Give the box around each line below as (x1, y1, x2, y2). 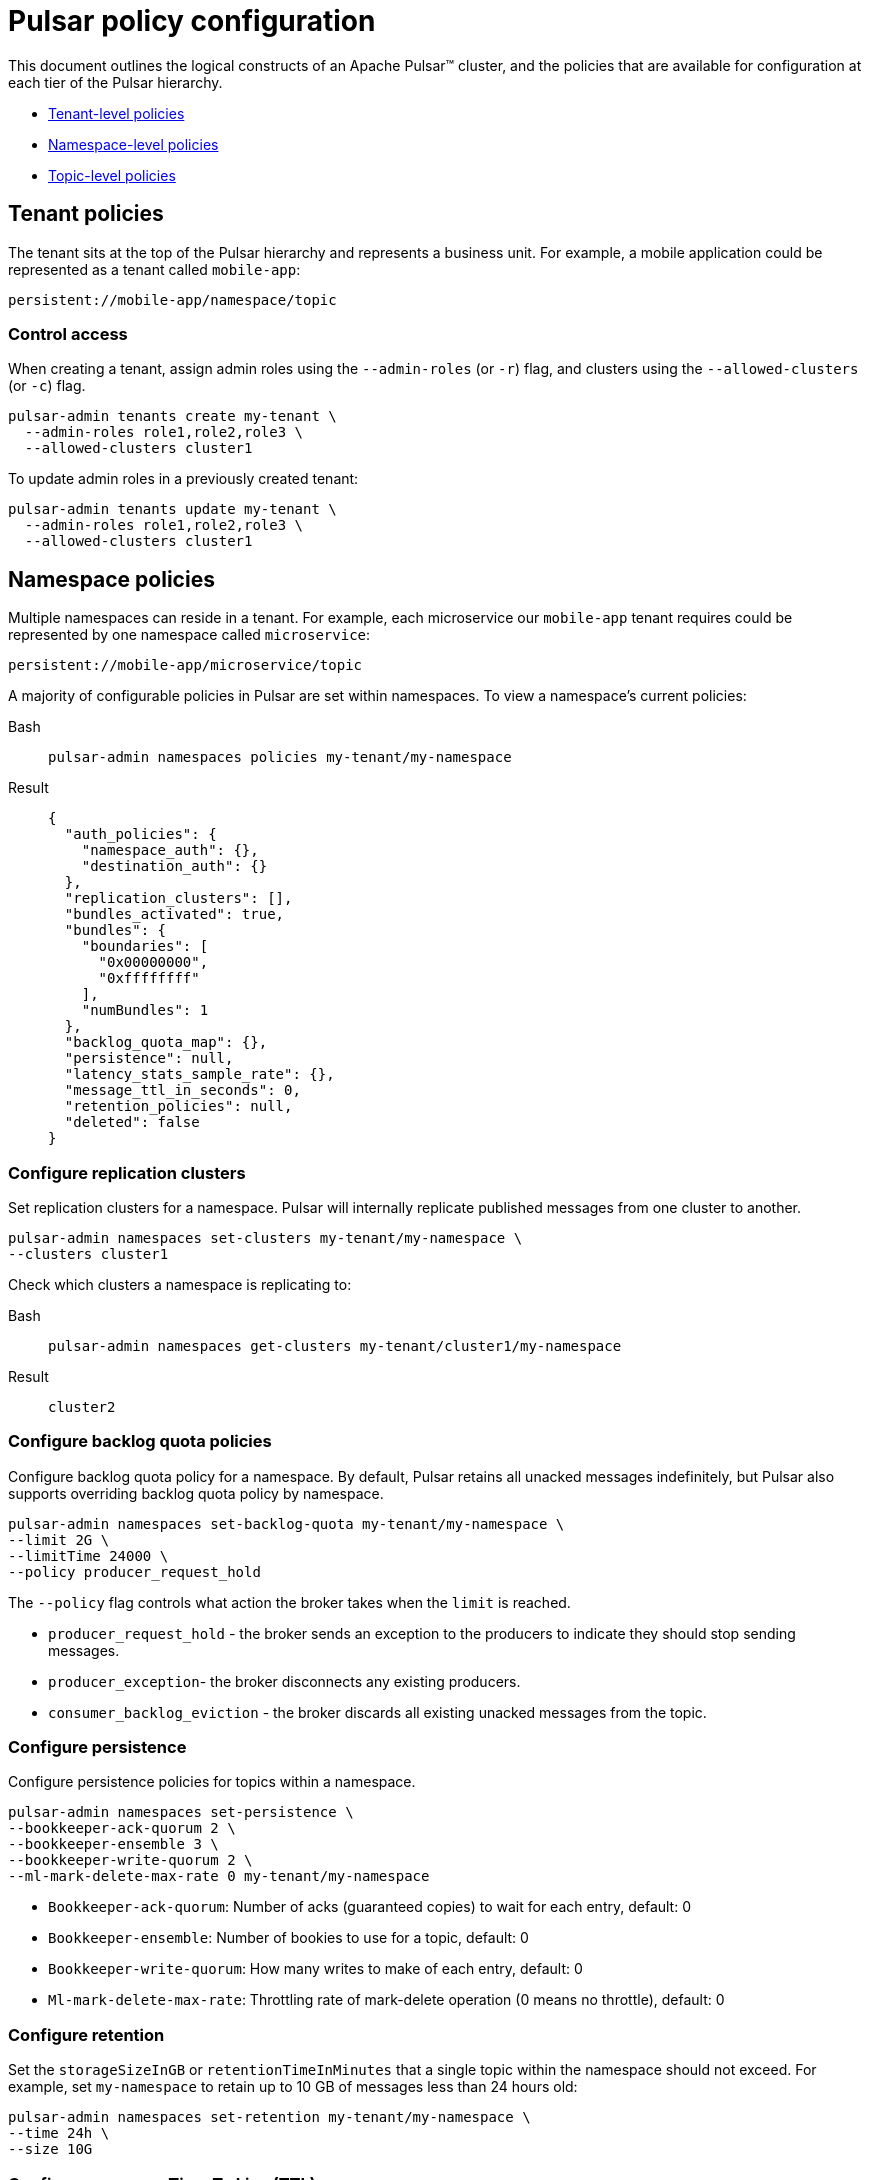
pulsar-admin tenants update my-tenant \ (8, 501, 337, 518)
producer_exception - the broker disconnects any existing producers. (48, 1672, 521, 1690)
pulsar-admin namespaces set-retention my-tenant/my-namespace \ (8, 2109, 531, 2126)
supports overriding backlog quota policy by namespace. (8, 1484, 384, 1502)
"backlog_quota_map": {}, (64, 1034, 268, 1051)
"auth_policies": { (64, 826, 217, 843)
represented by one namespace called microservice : (8, 626, 371, 644)
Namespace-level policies (48, 135, 219, 153)
